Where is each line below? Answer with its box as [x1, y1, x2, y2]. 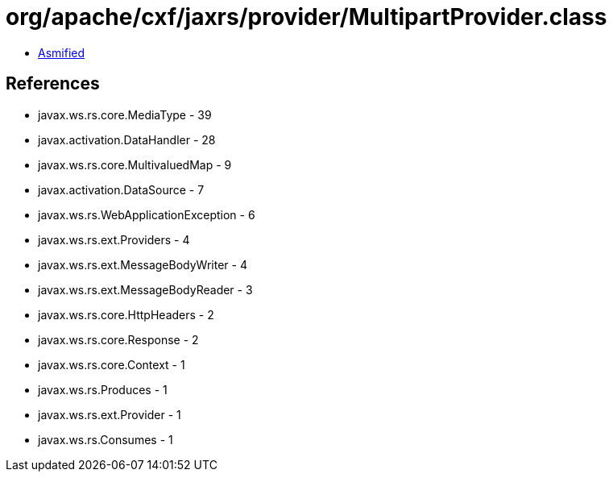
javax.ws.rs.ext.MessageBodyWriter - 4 [38, 257, 247, 272]
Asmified [38, 45, 85, 60]
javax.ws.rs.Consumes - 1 [38, 432, 173, 447]
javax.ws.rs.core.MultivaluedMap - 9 [38, 157, 232, 172]
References [6, 73, 100, 94]
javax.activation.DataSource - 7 [38, 182, 205, 197]
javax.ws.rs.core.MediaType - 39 [38, 107, 212, 122]
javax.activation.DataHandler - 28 [38, 132, 216, 147]
